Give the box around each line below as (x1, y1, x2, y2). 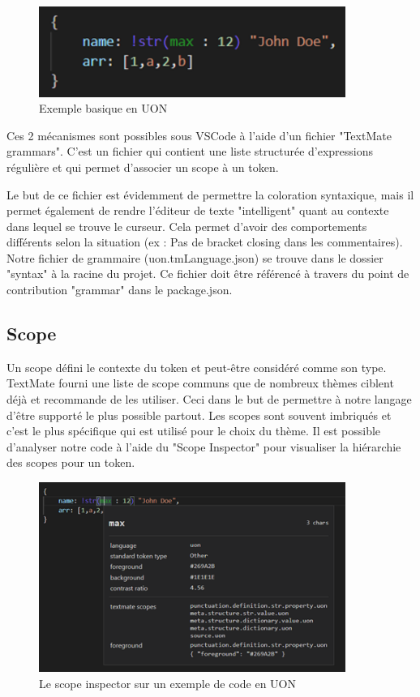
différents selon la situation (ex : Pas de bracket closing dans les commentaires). (6, 233, 403, 250)
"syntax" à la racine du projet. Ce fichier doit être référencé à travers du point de (6, 265, 409, 282)
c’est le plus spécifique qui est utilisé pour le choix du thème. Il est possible (6, 422, 381, 439)
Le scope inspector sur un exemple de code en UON (39, 675, 297, 692)
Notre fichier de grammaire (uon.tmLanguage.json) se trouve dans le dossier (6, 249, 384, 266)
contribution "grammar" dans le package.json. (6, 281, 233, 298)
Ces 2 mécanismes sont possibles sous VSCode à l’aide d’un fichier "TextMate (6, 126, 392, 143)
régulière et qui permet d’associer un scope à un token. (6, 158, 279, 175)
